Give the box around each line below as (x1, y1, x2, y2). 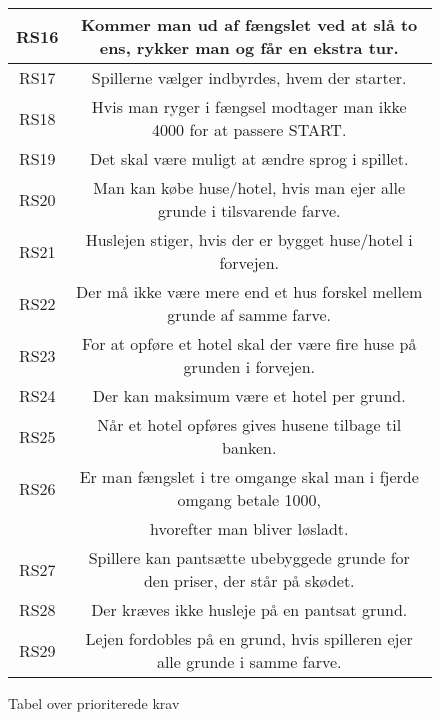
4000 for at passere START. (152, 118, 347, 141)
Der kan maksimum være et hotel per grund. (92, 384, 406, 407)
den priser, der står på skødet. (143, 569, 355, 592)
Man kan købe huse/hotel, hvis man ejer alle (93, 176, 406, 199)
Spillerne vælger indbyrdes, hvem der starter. (91, 66, 407, 89)
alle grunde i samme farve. (156, 650, 342, 673)
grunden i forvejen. (183, 355, 316, 378)
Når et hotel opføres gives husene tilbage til (97, 413, 402, 436)
